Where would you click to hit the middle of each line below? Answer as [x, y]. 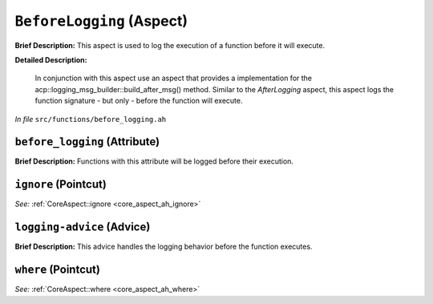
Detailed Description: [51, 59]
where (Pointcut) [57, 270]
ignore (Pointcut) [61, 184]
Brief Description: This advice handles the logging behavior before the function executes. [164, 247]
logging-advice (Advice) [83, 227]
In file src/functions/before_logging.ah [91, 119]
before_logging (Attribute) [87, 142]
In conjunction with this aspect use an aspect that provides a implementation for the [174, 78]
